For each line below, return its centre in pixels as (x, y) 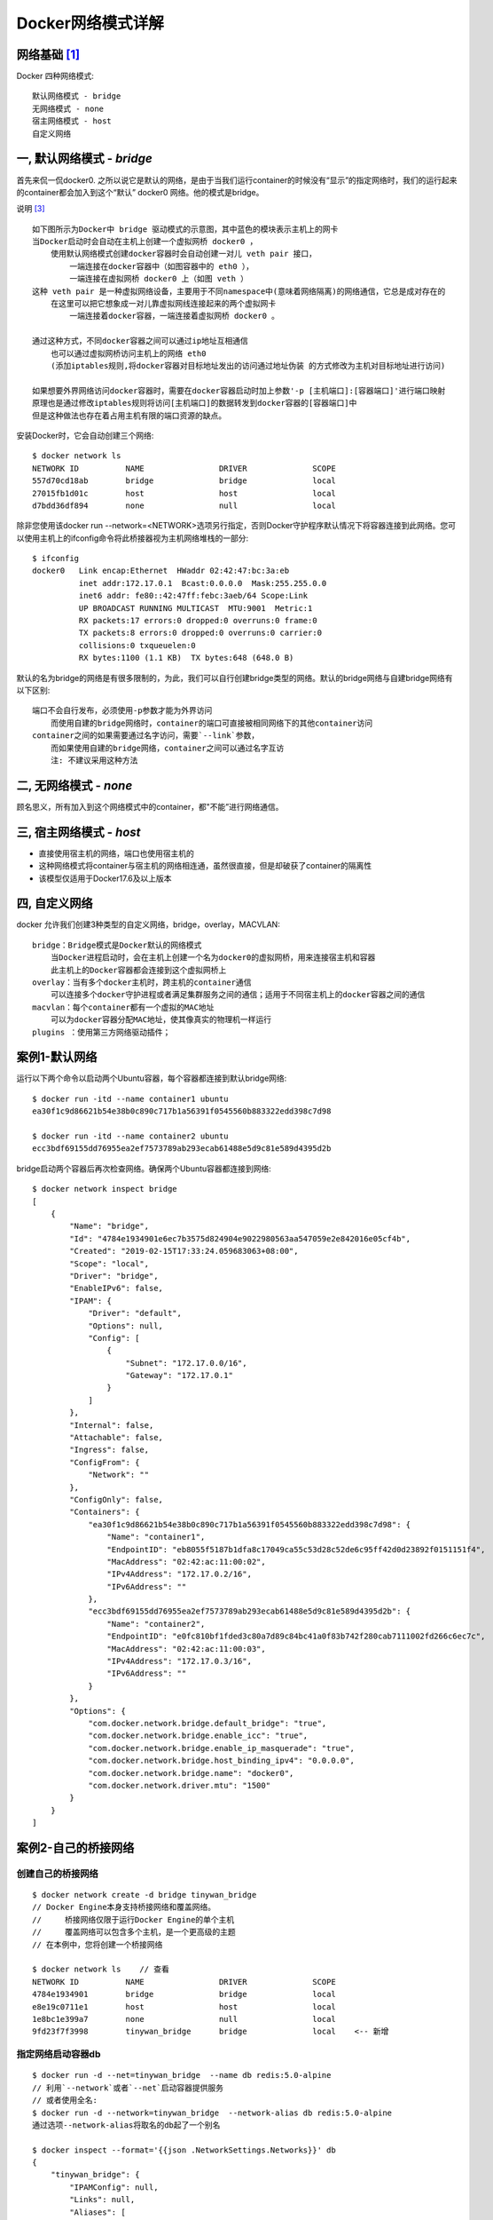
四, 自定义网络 (55, 904)
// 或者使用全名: (65, 2101)
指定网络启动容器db (59, 2054)
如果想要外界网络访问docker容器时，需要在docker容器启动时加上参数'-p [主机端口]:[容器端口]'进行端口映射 (239, 390)
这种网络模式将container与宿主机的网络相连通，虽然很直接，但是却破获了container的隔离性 (205, 866)
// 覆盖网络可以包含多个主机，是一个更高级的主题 (134, 1932)
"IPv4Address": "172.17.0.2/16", (180, 1574)
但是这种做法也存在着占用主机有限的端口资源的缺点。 (129, 416)
